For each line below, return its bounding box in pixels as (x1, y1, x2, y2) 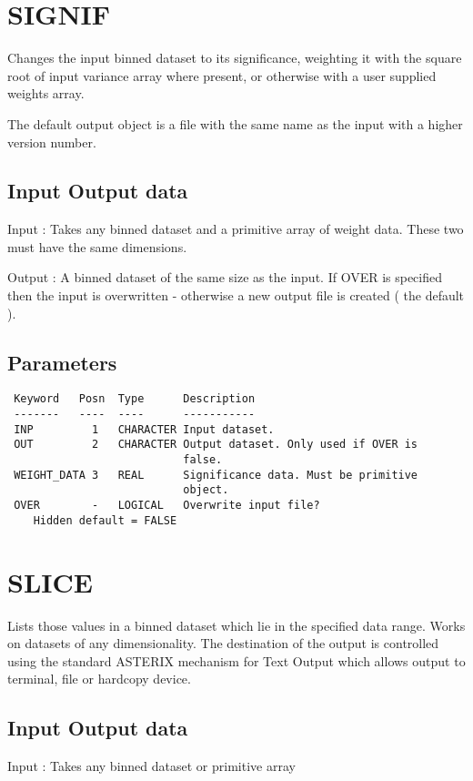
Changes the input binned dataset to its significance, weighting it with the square (7, 48, 462, 67)
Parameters (7, 348, 117, 376)
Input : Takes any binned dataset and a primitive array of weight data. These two (7, 219, 464, 238)
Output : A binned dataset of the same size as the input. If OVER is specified (7, 268, 443, 287)
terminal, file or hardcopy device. (7, 669, 191, 688)
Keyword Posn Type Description (14, 392, 256, 406)
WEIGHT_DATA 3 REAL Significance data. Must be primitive (14, 468, 418, 482)
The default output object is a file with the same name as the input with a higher (7, 114, 463, 133)
